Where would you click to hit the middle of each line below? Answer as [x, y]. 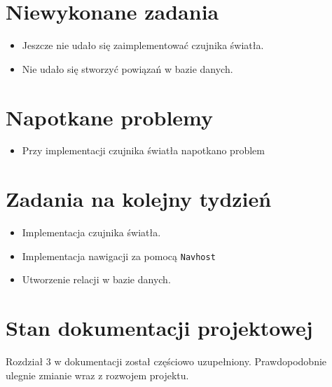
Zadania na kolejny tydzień [139, 199]
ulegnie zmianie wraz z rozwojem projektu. [97, 375]
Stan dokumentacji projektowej [159, 328]
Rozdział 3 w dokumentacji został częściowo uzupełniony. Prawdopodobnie [166, 361]
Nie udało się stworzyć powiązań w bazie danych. [127, 68]
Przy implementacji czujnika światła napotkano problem [143, 150]
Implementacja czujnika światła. [91, 232]
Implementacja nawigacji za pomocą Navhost [119, 256]
